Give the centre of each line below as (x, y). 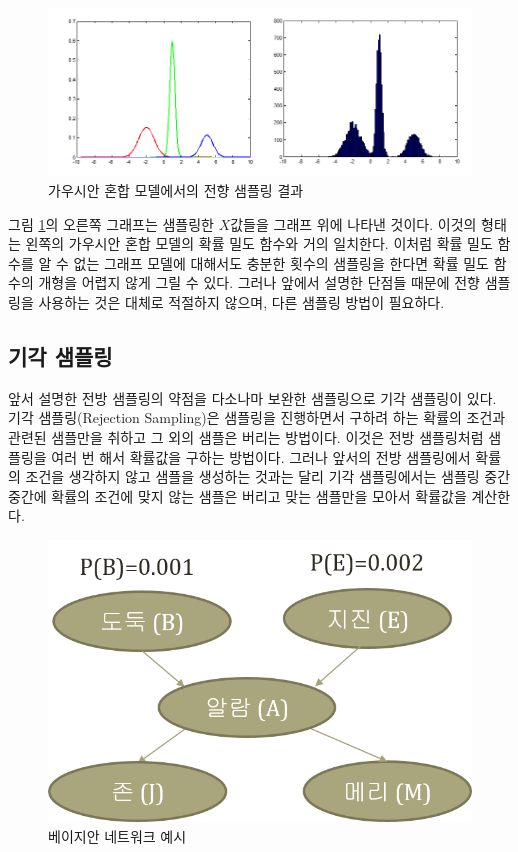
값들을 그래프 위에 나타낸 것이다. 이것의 (353, 223)
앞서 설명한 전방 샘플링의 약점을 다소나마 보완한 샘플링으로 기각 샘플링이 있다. (252, 397)
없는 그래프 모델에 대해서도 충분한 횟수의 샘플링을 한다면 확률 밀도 (281, 262)
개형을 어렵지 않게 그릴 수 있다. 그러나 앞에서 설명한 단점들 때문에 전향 (259, 282)
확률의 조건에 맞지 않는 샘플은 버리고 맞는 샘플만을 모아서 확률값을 (259, 495)
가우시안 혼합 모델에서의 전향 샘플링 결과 (176, 189)
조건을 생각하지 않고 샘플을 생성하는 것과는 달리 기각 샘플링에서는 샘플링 (252, 476)
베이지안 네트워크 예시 (117, 835)
